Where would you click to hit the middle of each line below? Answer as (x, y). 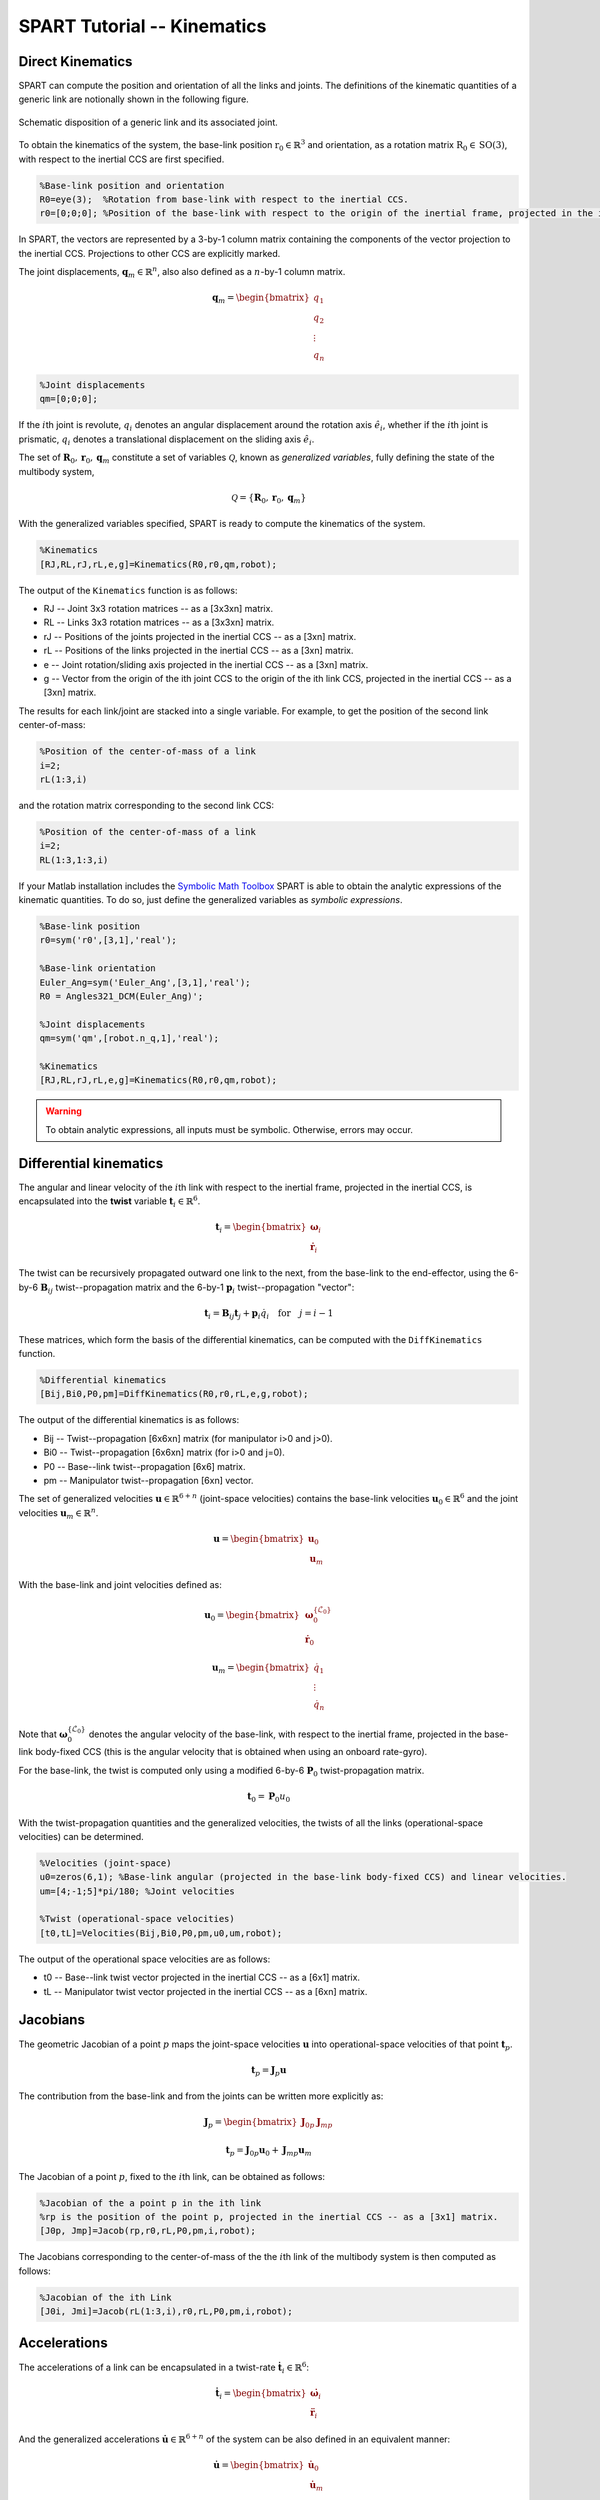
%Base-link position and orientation (132, 185)
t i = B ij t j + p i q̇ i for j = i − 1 (268, 1314)
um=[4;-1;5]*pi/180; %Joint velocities (137, 1891)
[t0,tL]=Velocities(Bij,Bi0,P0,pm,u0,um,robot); (161, 1933)
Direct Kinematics (75, 61)
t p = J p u (268, 2071)
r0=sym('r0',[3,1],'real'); (108, 940)
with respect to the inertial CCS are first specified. (121, 159)
